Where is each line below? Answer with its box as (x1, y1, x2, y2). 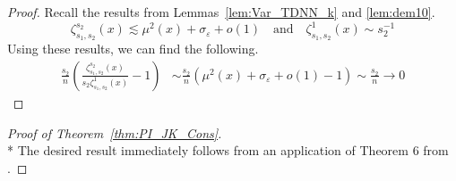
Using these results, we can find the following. (7, 39, 259, 58)
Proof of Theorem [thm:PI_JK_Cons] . (7, 123, 222, 142)
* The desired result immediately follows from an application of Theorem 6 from (7, 141, 449, 160)
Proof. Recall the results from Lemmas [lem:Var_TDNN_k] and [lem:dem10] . (7, 3, 435, 21)
